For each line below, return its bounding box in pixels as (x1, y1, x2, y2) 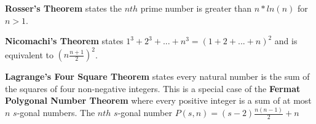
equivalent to (5, 48, 53, 61)
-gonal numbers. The (17, 106, 95, 119)
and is (274, 34, 298, 47)
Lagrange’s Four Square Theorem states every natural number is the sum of (5, 70, 310, 83)
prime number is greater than (140, 2, 252, 14)
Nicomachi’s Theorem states (5, 34, 124, 47)
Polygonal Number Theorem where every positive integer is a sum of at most (5, 94, 312, 107)
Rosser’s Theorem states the (5, 2, 122, 14)
